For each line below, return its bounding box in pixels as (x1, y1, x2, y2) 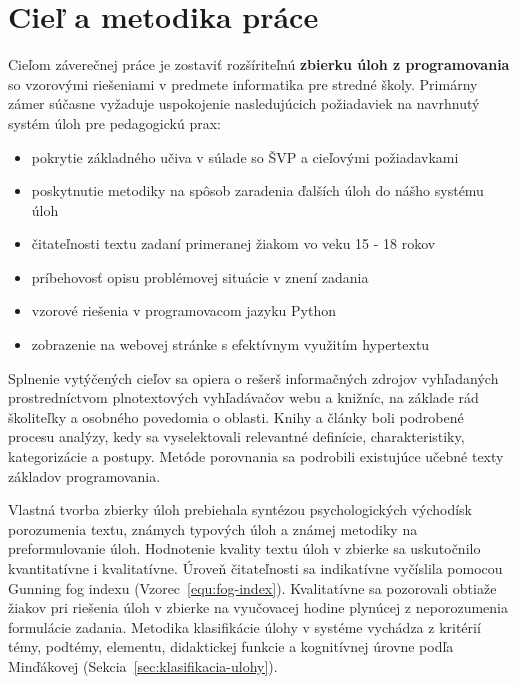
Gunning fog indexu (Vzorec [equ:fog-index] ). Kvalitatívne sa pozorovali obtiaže (8, 577, 497, 598)
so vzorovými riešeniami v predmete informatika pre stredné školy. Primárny (8, 73, 478, 94)
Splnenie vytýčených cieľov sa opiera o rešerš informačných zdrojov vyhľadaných (8, 367, 499, 388)
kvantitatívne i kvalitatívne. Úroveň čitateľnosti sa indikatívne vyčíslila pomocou (8, 558, 503, 578)
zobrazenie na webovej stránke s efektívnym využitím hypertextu (31, 334, 430, 355)
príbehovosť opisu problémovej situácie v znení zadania (31, 266, 369, 287)
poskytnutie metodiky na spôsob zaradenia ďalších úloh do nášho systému (31, 180, 484, 201)
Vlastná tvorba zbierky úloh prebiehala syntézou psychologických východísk (8, 499, 473, 520)
